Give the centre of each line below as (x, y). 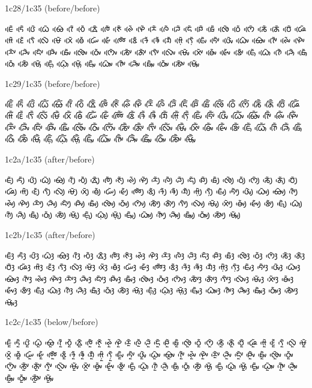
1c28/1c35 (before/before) (52, 8)
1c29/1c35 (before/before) (52, 83)
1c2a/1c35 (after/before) (50, 159)
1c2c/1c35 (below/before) (52, 322)
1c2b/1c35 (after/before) (50, 234)
